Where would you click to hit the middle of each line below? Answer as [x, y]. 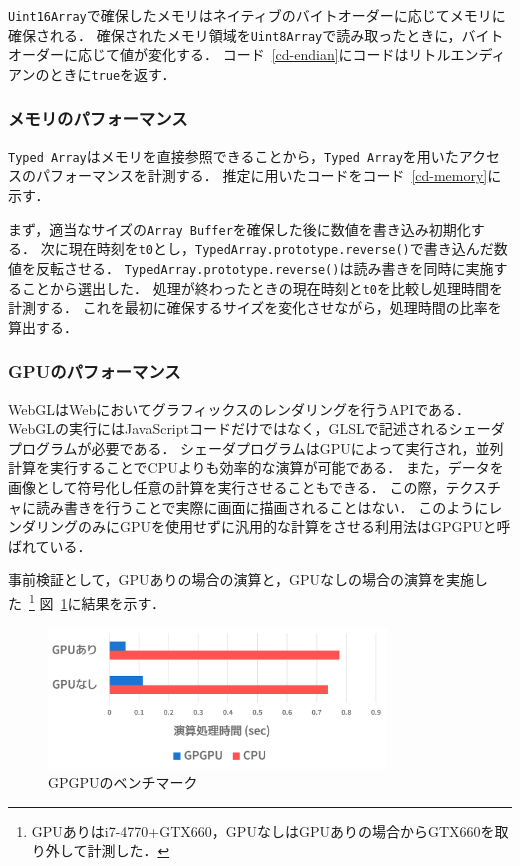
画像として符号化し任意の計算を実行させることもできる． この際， [227, 487]
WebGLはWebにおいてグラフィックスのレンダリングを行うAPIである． [239, 408]
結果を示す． [123, 602]
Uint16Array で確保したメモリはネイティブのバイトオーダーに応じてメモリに [257, 15]
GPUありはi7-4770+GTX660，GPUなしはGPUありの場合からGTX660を [263, 830]
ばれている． [50, 545]
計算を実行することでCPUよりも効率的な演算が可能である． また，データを [256, 467]
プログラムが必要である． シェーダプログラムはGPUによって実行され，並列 [256, 447]
